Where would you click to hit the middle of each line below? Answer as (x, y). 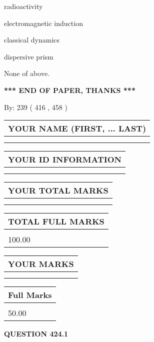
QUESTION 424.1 (36, 334)
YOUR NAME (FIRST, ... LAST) (77, 128)
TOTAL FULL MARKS (56, 221)
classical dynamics (32, 40)
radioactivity (23, 6)
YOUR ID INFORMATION (65, 159)
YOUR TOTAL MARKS (58, 190)
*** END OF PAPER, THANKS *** (70, 90)
